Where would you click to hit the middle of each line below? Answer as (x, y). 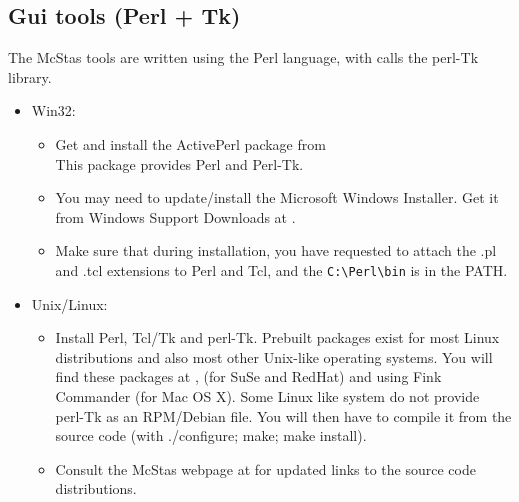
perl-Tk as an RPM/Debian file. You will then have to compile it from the (283, 415)
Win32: (53, 110)
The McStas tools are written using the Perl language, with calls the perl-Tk (243, 57)
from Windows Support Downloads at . (175, 216)
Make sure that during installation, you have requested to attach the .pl (276, 250)
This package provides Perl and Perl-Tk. (179, 163)
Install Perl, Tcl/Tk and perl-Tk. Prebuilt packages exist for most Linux (277, 337)
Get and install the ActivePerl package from (190, 143)
